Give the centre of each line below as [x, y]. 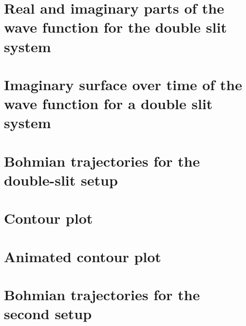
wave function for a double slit [108, 104]
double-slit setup [61, 180]
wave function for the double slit [115, 27]
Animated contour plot [83, 256]
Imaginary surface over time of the [123, 84]
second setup [48, 314]
